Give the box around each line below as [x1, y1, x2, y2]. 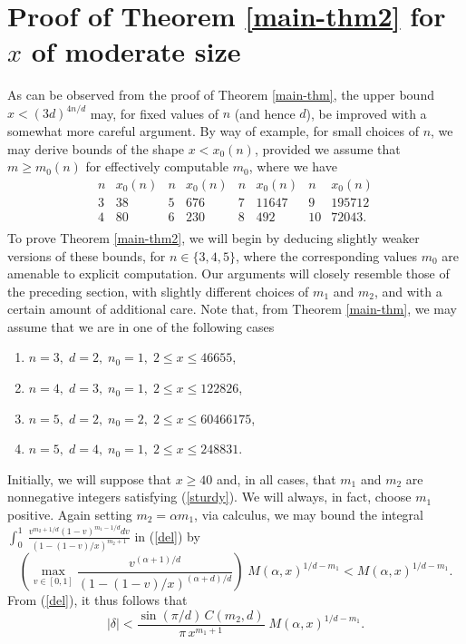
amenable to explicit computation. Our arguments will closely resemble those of [7, 264, 450, 283]
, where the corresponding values [235, 246, 418, 265]
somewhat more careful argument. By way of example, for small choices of [7, 122, 419, 140]
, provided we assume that [254, 139, 401, 158]
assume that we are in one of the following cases [7, 317, 275, 336]
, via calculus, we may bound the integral [194, 505, 423, 524]
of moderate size [31, 33, 241, 70]
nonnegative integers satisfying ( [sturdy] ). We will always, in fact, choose [7, 487, 412, 506]
